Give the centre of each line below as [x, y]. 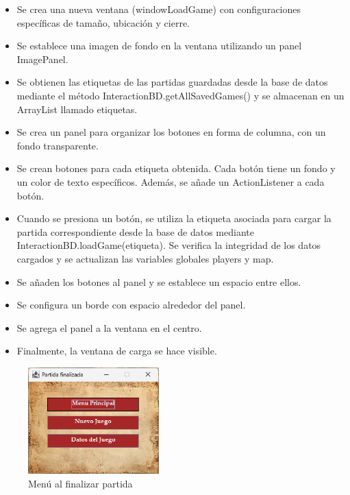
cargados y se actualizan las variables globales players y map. [145, 258]
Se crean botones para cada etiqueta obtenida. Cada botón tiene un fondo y [176, 168]
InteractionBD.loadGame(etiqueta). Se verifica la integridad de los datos [169, 245]
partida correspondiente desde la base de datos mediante [135, 231]
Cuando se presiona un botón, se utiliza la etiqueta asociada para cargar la [174, 218]
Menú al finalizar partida [80, 483]
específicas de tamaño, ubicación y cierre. [103, 22]
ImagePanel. [42, 59]
